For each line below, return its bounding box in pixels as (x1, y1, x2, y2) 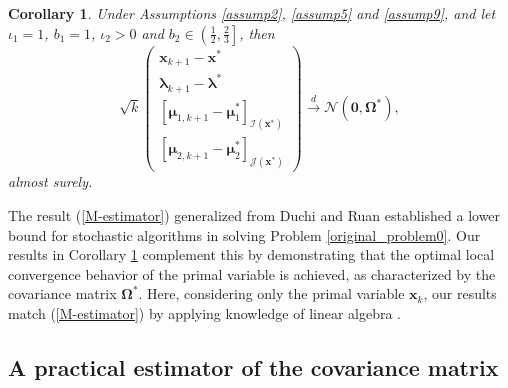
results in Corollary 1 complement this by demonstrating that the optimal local (8, 244, 495, 265)
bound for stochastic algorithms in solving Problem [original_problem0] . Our (8, 224, 481, 245)
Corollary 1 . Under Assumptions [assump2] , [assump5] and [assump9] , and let (8, 3, 496, 23)
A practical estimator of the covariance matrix (8, 351, 499, 382)
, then (239, 22, 275, 43)
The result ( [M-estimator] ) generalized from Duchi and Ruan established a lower (8, 204, 501, 225)
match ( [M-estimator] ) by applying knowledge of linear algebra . (8, 302, 402, 323)
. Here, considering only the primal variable (138, 283, 405, 304)
